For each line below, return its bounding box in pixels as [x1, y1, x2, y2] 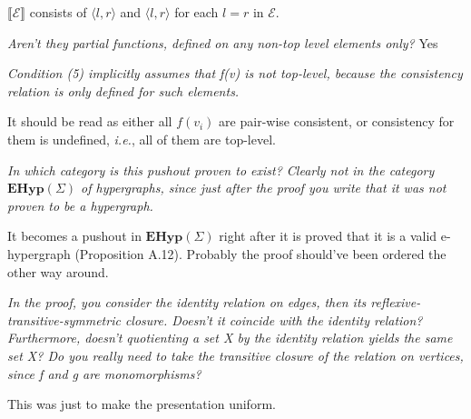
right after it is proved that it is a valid [219, 226, 437, 245]
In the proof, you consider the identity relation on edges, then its [7, 293, 367, 312]
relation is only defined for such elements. [7, 81, 240, 100]
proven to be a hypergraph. [7, 195, 153, 214]
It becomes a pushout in [7, 226, 142, 245]
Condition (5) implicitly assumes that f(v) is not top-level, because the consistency [7, 64, 463, 83]
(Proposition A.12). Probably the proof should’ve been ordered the [74, 244, 446, 263]
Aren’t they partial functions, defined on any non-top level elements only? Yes [7, 33, 438, 52]
